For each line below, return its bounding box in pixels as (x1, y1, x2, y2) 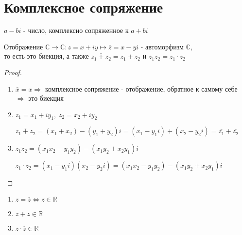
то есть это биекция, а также (4, 51, 89, 61)
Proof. (4, 67, 22, 77)
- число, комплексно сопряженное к (23, 25, 129, 35)
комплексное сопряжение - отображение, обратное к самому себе (45, 83, 238, 94)
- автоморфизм (140, 41, 184, 51)
